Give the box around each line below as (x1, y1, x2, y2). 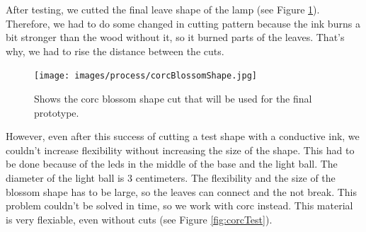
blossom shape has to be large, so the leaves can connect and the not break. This (6, 184, 358, 199)
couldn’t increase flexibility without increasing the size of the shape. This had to (6, 142, 355, 157)
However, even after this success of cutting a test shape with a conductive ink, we (6, 129, 360, 144)
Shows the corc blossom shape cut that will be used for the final (34, 91, 312, 106)
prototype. (34, 105, 79, 120)
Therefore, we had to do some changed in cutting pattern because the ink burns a (6, 16, 360, 30)
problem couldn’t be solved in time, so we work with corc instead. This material (6, 198, 353, 213)
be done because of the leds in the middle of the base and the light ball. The (6, 156, 338, 171)
